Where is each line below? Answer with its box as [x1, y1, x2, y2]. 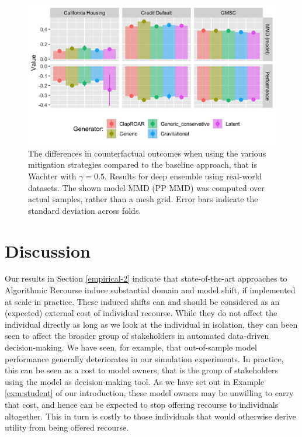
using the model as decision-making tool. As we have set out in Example [5, 375, 265, 387]
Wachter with [28, 169, 77, 182]
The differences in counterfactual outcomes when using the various [28, 147, 266, 159]
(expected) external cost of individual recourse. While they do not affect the [5, 307, 277, 319]
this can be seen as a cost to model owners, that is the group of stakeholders [5, 364, 279, 376]
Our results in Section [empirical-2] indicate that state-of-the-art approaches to [5, 272, 287, 285]
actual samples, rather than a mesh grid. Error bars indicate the [28, 193, 258, 205]
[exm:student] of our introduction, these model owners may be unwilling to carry [5, 387, 294, 399]
